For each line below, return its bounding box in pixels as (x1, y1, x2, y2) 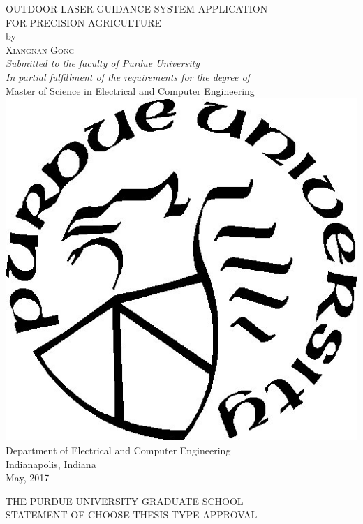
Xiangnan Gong (6, 42, 75, 57)
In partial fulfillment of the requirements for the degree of (6, 69, 250, 84)
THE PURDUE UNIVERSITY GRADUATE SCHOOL (6, 493, 244, 508)
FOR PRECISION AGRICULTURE (6, 15, 162, 29)
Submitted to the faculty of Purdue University (6, 56, 200, 70)
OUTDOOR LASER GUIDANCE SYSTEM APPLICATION (6, 1, 268, 15)
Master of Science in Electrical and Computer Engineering (6, 83, 255, 98)
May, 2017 (6, 470, 50, 485)
